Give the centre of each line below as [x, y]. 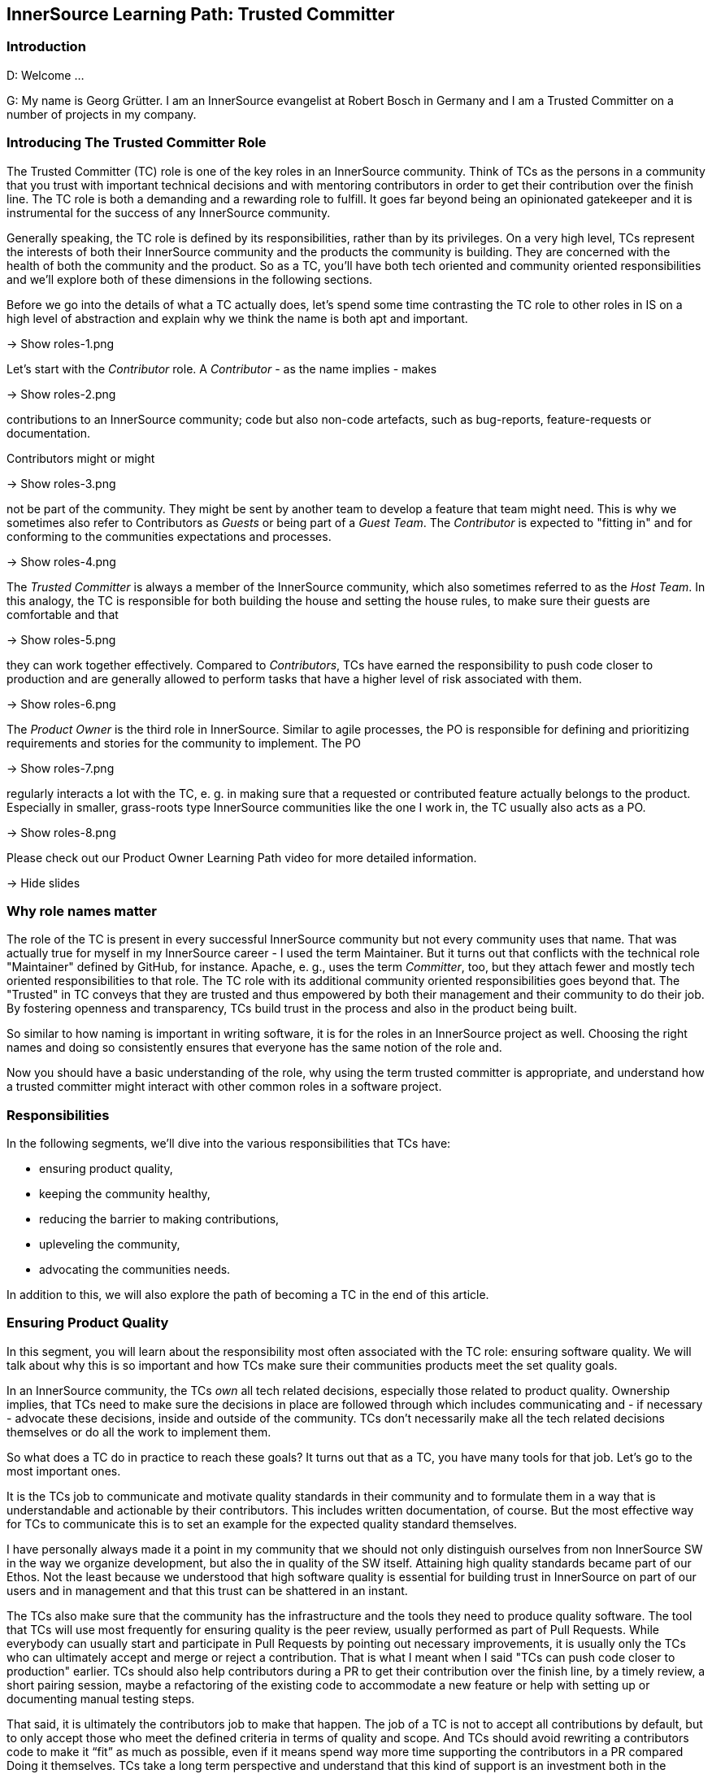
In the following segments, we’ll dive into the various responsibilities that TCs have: [229, 1144]
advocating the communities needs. [135, 1270]
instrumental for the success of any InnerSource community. [169, 212]
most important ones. [64, 1471]
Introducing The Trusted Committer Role [137, 143]
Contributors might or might [81, 458]
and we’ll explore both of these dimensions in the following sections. [190, 279]
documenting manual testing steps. [101, 1698]
